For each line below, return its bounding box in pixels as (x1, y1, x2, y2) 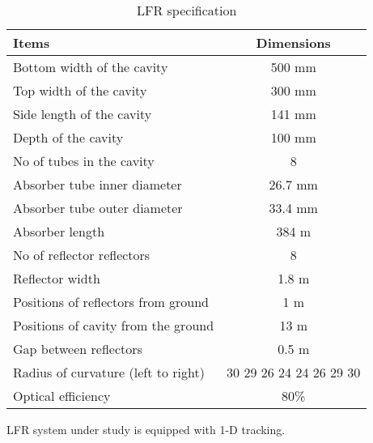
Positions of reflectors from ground (13, 292, 210, 311)
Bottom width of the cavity (13, 58, 168, 76)
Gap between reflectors (13, 339, 142, 358)
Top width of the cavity (13, 81, 147, 100)
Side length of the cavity (13, 104, 152, 123)
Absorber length (13, 222, 105, 241)
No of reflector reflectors (13, 245, 150, 264)
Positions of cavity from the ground (13, 316, 214, 334)
